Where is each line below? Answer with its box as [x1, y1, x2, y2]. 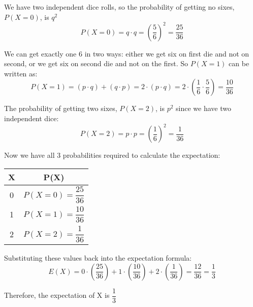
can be [229, 58, 249, 69]
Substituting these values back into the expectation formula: [4, 253, 192, 263]
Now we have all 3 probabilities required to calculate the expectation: [4, 150, 220, 160]
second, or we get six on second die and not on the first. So [4, 58, 188, 69]
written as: [4, 68, 38, 78]
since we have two [176, 103, 231, 114]
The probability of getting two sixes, [4, 103, 117, 114]
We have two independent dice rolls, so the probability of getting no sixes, [4, 2, 235, 12]
